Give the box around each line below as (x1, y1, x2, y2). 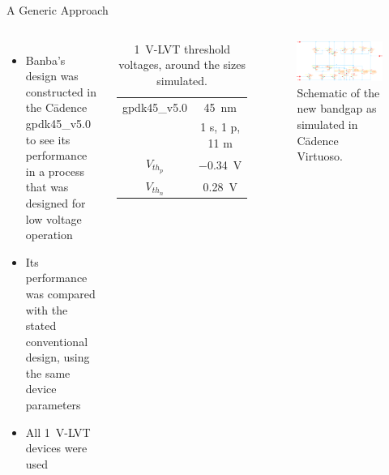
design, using (25, 349, 90, 366)
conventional (25, 332, 88, 349)
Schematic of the (297, 83, 380, 101)
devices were (25, 439, 88, 456)
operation (25, 226, 73, 243)
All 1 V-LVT (25, 423, 91, 440)
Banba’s (25, 51, 66, 68)
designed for (25, 194, 86, 211)
